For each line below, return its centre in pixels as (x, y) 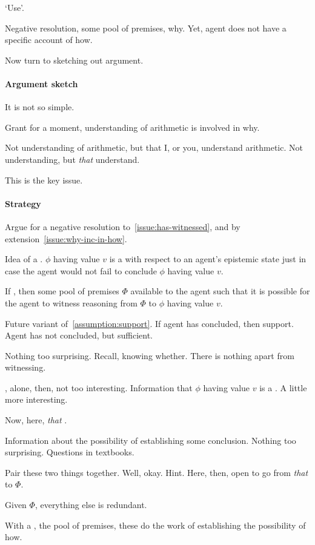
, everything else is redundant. (91, 505)
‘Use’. (15, 7)
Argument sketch (41, 83)
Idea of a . (24, 259)
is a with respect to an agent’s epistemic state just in (208, 259)
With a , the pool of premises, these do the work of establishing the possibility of (155, 525)
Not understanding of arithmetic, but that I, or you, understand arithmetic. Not (154, 147)
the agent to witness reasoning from (71, 302)
